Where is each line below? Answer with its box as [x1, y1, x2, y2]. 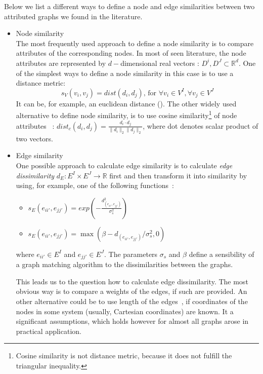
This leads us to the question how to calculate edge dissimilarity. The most [16, 276, 248, 286]
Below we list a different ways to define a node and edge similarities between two [4, 1, 255, 11]
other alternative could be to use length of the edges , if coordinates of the [16, 296, 248, 307]
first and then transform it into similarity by [109, 170, 247, 180]
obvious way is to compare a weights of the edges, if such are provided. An [16, 286, 247, 296]
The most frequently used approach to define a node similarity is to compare [16, 38, 254, 48]
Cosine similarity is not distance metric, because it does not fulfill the [16, 350, 232, 361]
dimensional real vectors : [120, 57, 199, 68]
